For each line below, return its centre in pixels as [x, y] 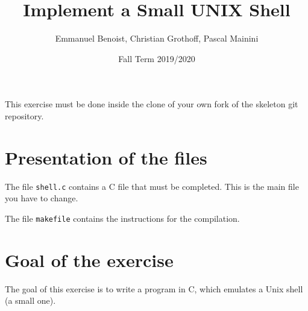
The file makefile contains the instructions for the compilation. [122, 218]
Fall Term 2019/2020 [157, 58]
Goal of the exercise [89, 259]
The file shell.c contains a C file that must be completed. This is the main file [152, 186]
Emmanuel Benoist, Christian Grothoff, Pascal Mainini [157, 38]
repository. [24, 115]
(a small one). [30, 300]
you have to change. [42, 198]
